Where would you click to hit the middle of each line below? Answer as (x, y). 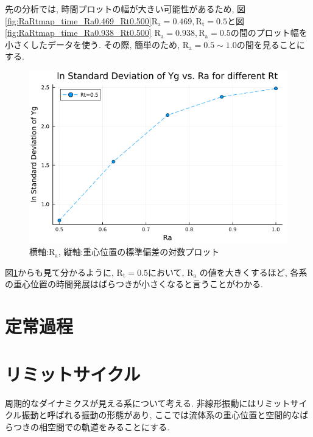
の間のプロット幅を (269, 33)
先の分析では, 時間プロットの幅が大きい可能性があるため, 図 (125, 9)
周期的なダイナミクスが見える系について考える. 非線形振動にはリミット (148, 403)
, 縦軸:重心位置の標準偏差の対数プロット (139, 252)
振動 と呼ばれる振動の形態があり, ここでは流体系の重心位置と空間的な (161, 415)
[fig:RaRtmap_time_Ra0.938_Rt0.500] (78, 33)
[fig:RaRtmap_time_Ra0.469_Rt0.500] (78, 20)
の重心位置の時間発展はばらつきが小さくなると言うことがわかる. (134, 284)
